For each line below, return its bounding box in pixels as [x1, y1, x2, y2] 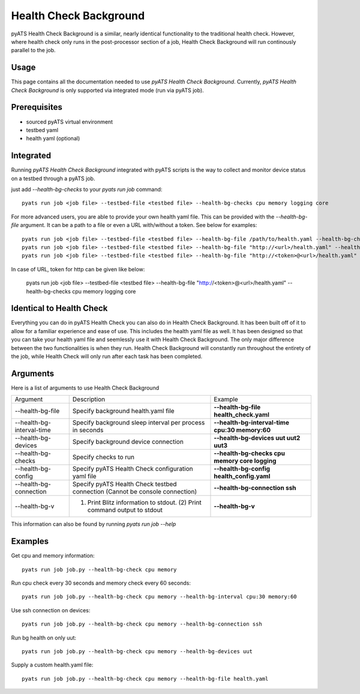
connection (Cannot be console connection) [72, 487, 197, 496]
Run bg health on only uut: [11, 634, 77, 641]
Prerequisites [11, 102, 62, 112]
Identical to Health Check [11, 303, 108, 313]
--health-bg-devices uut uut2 [214, 434, 301, 442]
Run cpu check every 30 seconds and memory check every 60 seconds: [11, 579, 191, 587]
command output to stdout [87, 506, 163, 514]
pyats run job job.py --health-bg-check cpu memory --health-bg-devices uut [22, 648, 253, 654]
